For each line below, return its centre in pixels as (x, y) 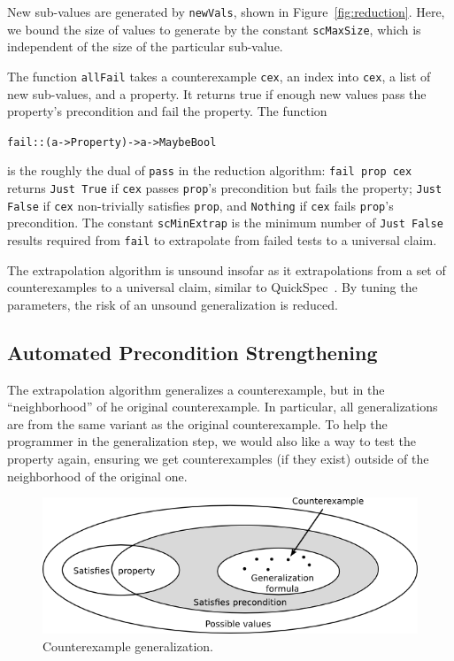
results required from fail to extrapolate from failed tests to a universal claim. (222, 240)
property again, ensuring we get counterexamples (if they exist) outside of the (218, 459)
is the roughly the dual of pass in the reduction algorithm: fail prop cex (210, 170)
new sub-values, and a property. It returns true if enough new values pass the (217, 93)
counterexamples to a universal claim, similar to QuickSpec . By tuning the (212, 287)
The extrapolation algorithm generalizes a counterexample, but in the (196, 389)
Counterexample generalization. (128, 646)
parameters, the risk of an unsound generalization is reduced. (173, 304)
